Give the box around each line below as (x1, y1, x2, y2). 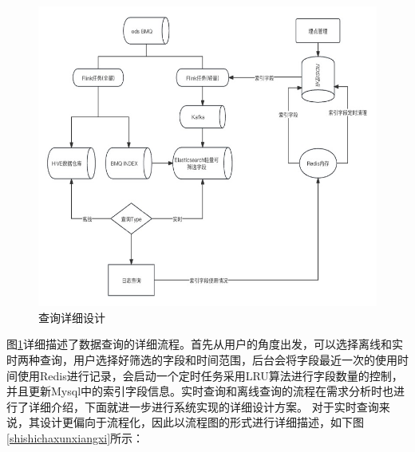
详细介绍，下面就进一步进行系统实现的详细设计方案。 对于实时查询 (28, 398, 379, 415)
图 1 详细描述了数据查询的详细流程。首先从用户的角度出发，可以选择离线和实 (6, 336, 403, 352)
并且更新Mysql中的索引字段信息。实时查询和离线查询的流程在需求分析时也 (6, 383, 394, 399)
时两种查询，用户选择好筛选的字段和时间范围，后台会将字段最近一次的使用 (6, 352, 397, 368)
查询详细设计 (38, 309, 105, 325)
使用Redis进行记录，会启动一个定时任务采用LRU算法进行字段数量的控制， (17, 367, 403, 383)
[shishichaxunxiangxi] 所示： (6, 430, 144, 446)
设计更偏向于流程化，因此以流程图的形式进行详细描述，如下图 (39, 414, 364, 430)
